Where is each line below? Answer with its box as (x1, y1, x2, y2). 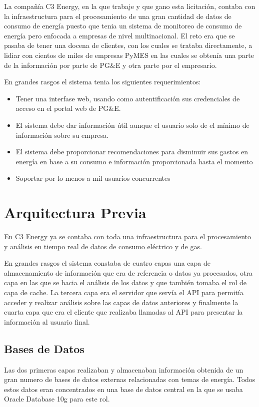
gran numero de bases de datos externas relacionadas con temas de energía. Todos (4, 374, 255, 385)
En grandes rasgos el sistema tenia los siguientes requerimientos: (4, 76, 201, 87)
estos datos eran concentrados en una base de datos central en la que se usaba (4, 384, 243, 394)
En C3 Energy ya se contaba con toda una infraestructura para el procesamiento (4, 231, 251, 242)
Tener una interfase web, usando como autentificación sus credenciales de (15, 93, 240, 103)
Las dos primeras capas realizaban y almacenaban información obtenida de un (4, 364, 243, 375)
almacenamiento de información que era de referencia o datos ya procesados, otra (4, 267, 253, 278)
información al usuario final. (4, 316, 90, 327)
